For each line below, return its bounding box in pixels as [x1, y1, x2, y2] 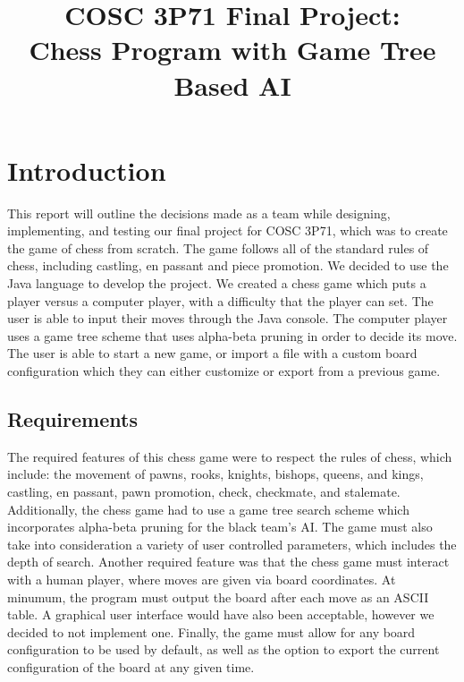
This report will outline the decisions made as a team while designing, [7, 203, 391, 222]
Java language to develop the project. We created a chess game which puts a [7, 274, 426, 293]
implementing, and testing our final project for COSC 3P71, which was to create [7, 221, 448, 240]
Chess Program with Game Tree [29, 31, 436, 68]
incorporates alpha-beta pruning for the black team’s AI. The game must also [7, 517, 433, 536]
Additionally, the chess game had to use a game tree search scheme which [7, 499, 409, 518]
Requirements [7, 405, 138, 433]
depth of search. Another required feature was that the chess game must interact [7, 552, 450, 571]
